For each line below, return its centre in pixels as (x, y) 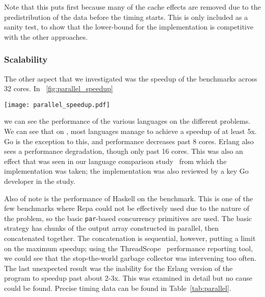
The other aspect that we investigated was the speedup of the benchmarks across (131, 78)
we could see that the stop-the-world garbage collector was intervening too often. (130, 258)
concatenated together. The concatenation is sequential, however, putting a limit (130, 238)
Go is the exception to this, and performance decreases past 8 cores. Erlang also (129, 141)
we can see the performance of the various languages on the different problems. (127, 121)
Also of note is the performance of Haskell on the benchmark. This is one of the (129, 198)
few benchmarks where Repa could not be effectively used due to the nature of (127, 208)
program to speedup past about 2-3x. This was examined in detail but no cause (128, 278)
